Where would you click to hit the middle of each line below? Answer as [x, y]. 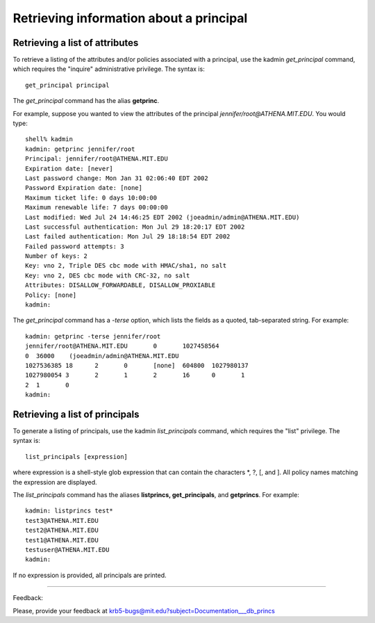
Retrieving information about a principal [130, 18]
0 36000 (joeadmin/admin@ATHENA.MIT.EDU [102, 356]
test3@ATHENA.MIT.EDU [62, 520]
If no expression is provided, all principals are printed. [90, 575]
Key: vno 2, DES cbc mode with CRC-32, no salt [108, 275]
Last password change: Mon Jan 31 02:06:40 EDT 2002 [117, 178]
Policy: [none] [51, 295]
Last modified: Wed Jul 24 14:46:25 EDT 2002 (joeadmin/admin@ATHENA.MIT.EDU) [162, 217]
